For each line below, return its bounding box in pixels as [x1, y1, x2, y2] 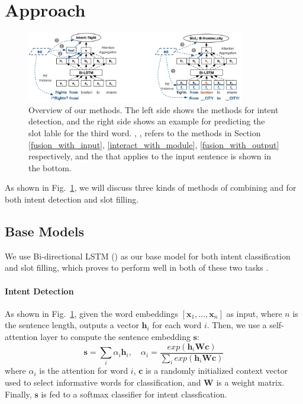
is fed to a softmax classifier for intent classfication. [41, 387, 227, 400]
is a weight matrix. [216, 376, 285, 388]
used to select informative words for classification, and [5, 376, 201, 388]
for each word [152, 319, 202, 331]
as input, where [226, 307, 282, 319]
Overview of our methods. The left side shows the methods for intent [28, 103, 279, 116]
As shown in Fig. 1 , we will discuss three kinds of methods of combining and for [5, 181, 296, 194]
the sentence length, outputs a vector [5, 319, 139, 331]
